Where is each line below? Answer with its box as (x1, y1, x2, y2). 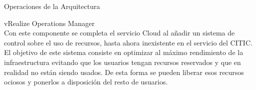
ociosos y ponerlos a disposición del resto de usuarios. (4, 76, 168, 87)
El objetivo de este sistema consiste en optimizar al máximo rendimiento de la (4, 47, 243, 57)
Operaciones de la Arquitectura (4, 1, 100, 11)
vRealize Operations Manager (4, 17, 95, 28)
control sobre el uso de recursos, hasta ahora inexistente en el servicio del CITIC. (4, 37, 252, 47)
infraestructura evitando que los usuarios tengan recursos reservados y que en (4, 56, 241, 67)
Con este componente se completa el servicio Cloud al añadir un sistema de (4, 27, 235, 38)
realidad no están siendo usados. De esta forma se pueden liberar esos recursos (4, 66, 244, 77)
